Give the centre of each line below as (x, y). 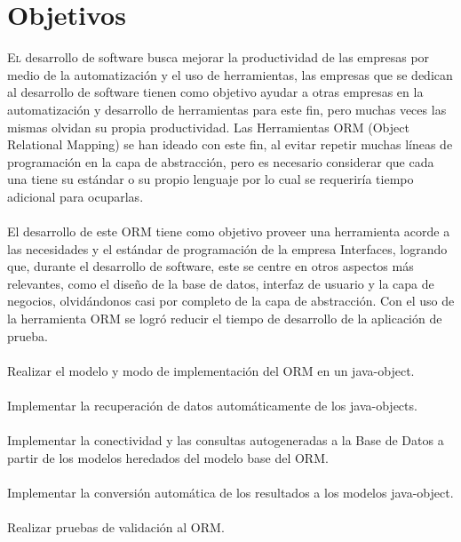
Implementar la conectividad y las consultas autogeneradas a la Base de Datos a (226, 440)
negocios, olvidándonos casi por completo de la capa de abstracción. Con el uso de (231, 301)
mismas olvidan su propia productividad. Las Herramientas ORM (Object (208, 127)
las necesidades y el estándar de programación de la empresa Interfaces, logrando (227, 248)
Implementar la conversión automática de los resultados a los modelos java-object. (230, 492)
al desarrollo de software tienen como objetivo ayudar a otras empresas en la (215, 92)
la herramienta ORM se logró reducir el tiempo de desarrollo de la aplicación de (225, 319)
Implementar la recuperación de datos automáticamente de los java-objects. (212, 405)
